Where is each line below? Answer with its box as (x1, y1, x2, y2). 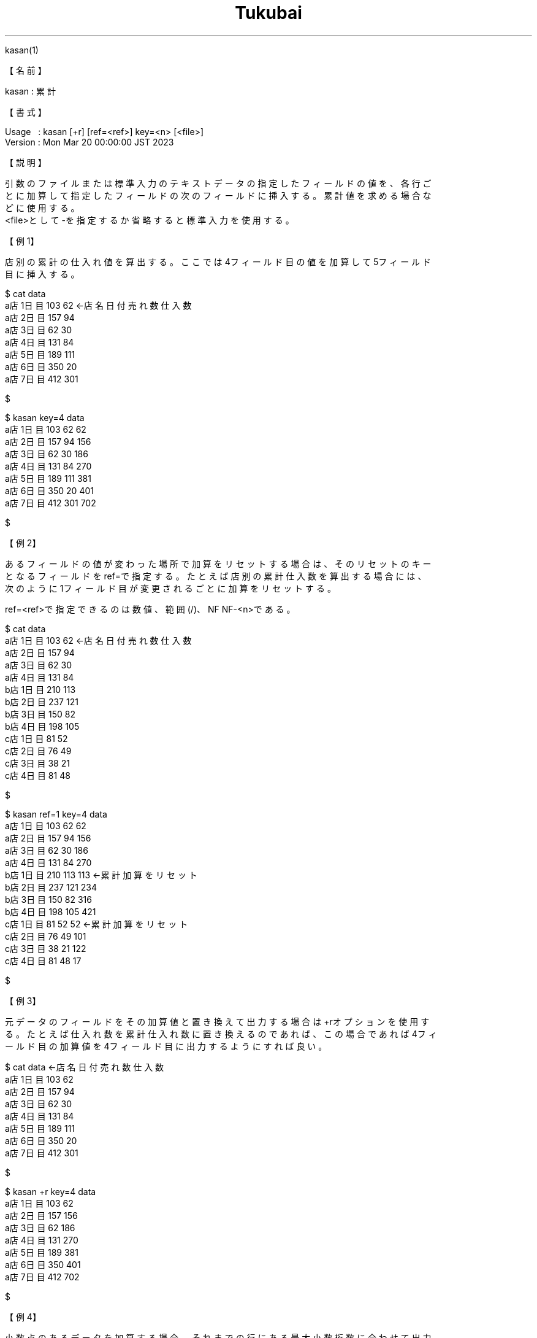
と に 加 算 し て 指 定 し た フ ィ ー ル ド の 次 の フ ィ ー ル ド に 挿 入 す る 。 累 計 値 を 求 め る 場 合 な (5, 190, 432, 201)
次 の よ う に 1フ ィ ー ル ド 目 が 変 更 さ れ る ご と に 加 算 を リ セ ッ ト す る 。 (5, 582, 336, 594)
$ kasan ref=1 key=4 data (5, 808, 107, 819)
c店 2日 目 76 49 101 (5, 930, 86, 942)
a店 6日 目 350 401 (5, 1259, 81, 1270)
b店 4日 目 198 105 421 (5, 906, 96, 917)
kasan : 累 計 (5, 85, 56, 96)
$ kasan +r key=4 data (5, 1186, 96, 1197)
